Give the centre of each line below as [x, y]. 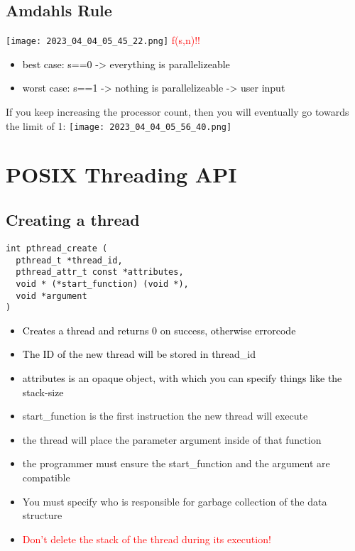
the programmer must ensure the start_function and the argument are [176, 463]
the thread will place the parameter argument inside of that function [172, 439]
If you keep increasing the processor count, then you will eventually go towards [177, 112]
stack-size [43, 392]
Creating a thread [73, 220]
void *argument [51, 296]
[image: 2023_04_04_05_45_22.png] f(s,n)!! [103, 40]
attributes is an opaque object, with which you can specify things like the [182, 378]
